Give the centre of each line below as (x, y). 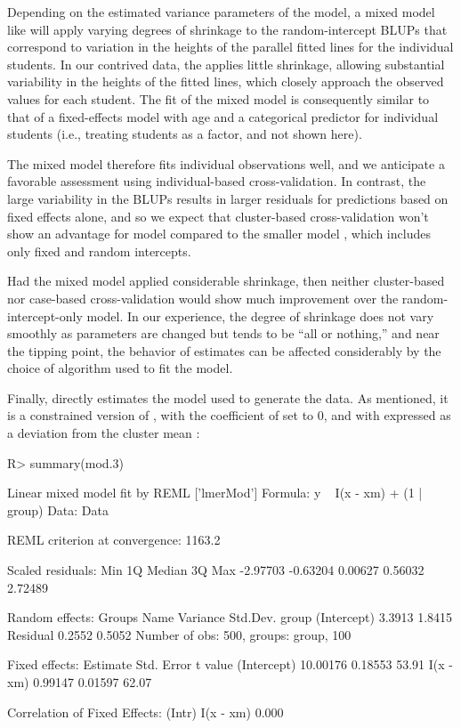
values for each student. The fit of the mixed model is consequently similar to (218, 98)
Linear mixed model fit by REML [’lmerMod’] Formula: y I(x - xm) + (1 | (215, 493)
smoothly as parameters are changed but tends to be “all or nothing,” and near (223, 333)
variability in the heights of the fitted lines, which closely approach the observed (226, 81)
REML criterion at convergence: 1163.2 (114, 540)
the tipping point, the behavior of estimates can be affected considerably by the (224, 350)
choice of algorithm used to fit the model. (120, 368)
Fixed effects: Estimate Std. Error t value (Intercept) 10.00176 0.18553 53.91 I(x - (230, 664)
